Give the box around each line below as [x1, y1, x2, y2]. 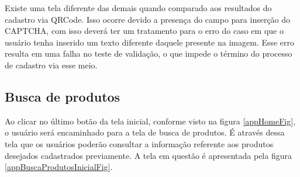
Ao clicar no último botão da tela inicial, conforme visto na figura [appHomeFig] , [5, 114, 296, 127]
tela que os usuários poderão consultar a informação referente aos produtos [5, 137, 274, 150]
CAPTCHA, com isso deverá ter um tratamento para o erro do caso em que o [5, 25, 284, 37]
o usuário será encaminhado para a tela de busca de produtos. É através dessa [5, 126, 285, 138]
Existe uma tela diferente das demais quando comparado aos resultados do [5, 2, 272, 13]
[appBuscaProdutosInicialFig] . [5, 161, 113, 173]
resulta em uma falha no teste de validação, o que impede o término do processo [5, 47, 292, 60]
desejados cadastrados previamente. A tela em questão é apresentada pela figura [5, 149, 292, 161]
